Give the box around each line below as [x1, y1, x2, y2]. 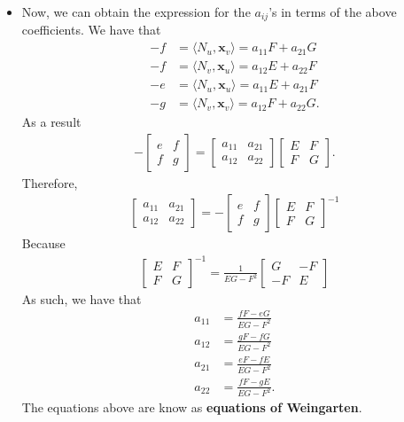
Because [21, 234, 66, 253]
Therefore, [21, 173, 78, 191]
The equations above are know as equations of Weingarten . [21, 398, 362, 417]
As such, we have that [21, 289, 142, 308]
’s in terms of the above [268, 3, 397, 20]
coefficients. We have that [21, 20, 161, 39]
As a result [21, 113, 82, 131]
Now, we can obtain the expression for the [21, 3, 251, 20]
